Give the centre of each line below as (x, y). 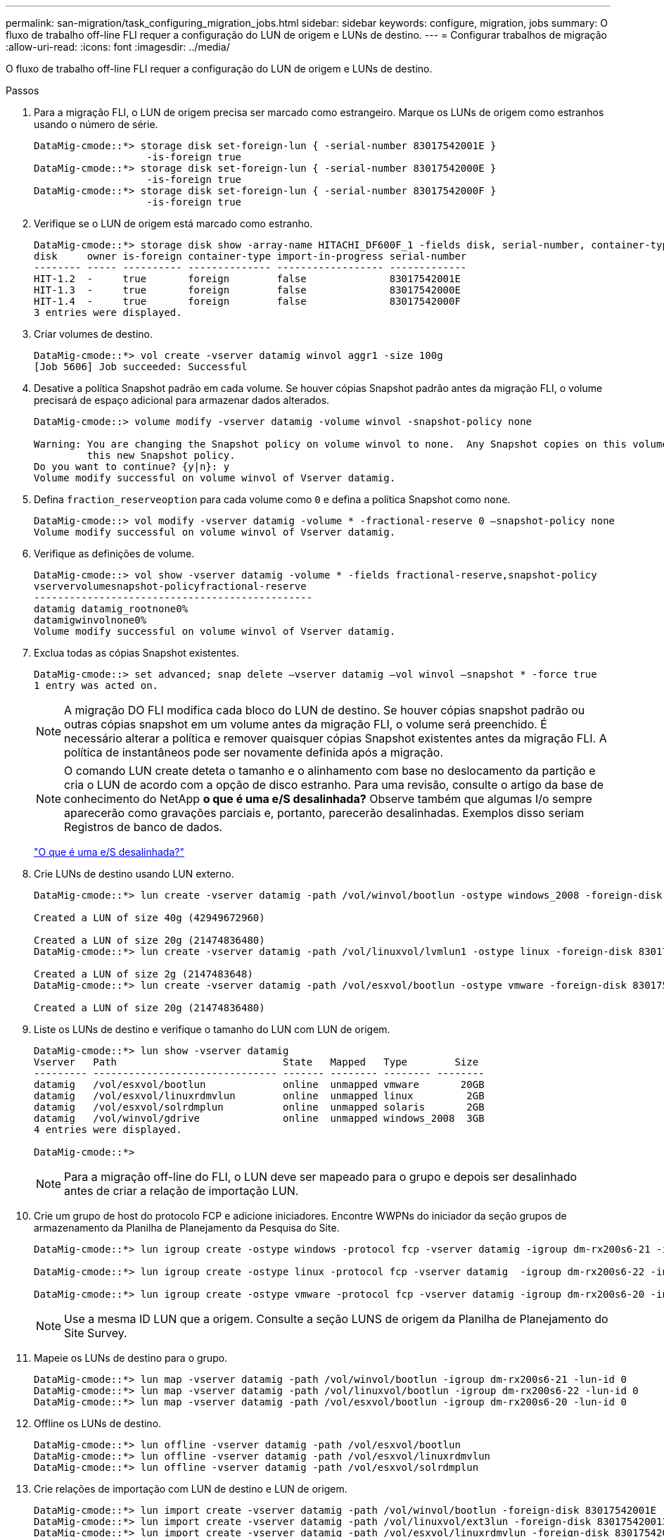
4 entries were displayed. (108, 1130)
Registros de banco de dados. (143, 827)
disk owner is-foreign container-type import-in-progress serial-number (250, 256)
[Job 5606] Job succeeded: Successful (141, 367)
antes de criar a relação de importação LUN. (181, 1191)
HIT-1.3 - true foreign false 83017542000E (247, 290)
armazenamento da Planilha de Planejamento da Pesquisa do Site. (187, 1228)
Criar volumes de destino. (93, 334)
